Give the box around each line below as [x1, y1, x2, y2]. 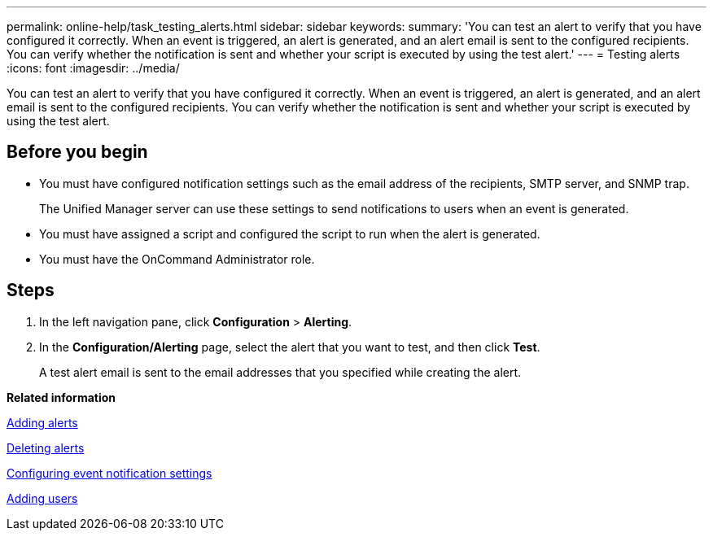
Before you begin [7, 142, 148, 163]
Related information [7, 390, 116, 404]
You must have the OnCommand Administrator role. [39, 251, 315, 266]
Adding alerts [7, 415, 78, 430]
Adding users [7, 491, 78, 505]
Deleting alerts [7, 440, 85, 455]
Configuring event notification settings [7, 465, 212, 480]
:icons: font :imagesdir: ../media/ [7, 61, 180, 75]
